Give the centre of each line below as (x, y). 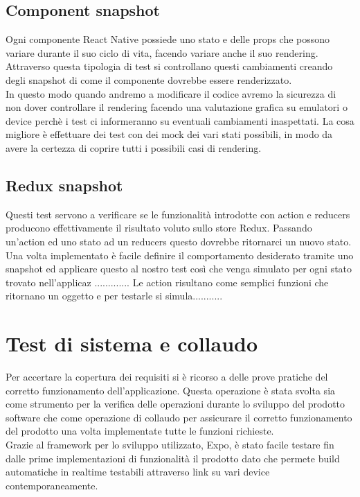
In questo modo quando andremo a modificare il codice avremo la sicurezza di (171, 93)
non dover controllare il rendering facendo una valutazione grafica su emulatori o (177, 107)
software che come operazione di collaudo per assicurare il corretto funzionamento (179, 417)
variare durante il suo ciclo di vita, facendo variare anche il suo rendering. (162, 52)
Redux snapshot (64, 185)
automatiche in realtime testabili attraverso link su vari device (138, 472)
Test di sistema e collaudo (132, 343)
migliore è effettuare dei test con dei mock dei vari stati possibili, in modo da (169, 134)
